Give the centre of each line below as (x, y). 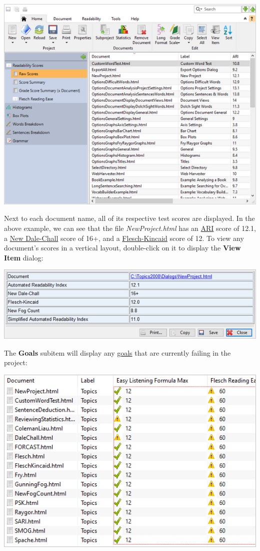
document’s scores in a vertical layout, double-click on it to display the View (122, 248)
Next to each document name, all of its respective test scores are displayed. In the (129, 218)
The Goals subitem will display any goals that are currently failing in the (117, 352)
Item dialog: (24, 257)
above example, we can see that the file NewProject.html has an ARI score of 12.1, (130, 228)
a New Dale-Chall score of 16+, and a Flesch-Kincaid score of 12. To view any (124, 238)
